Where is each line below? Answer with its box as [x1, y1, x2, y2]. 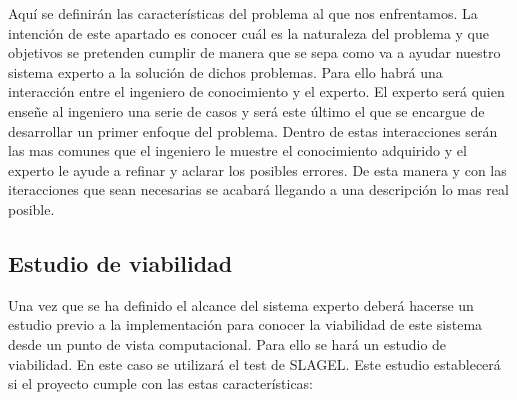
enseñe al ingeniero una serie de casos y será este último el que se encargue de [8, 100, 485, 121]
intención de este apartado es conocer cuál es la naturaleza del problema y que [8, 22, 490, 43]
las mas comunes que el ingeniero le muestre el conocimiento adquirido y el [8, 140, 467, 161]
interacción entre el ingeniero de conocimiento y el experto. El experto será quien [8, 81, 505, 102]
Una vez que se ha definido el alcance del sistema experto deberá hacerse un [8, 294, 474, 315]
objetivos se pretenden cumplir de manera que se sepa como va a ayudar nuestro [8, 42, 501, 63]
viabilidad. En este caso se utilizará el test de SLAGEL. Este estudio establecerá [8, 353, 501, 374]
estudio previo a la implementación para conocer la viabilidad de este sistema [8, 314, 483, 335]
